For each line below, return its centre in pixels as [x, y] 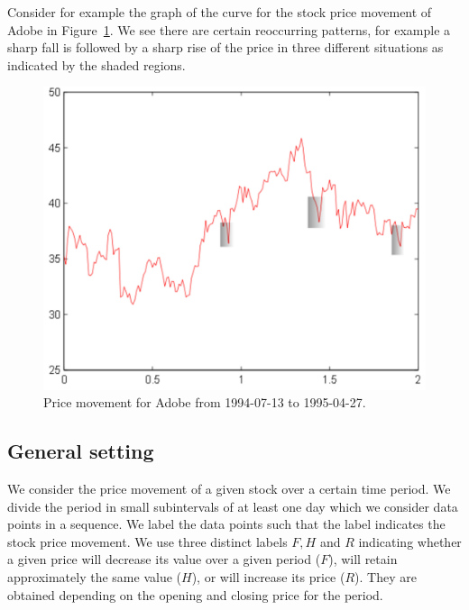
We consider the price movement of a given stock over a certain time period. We [229, 488]
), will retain [363, 559]
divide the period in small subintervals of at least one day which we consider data [233, 506]
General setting [81, 451]
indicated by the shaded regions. [97, 64]
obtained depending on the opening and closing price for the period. [195, 594]
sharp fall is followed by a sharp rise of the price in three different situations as [225, 47]
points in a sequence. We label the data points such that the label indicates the [226, 524]
